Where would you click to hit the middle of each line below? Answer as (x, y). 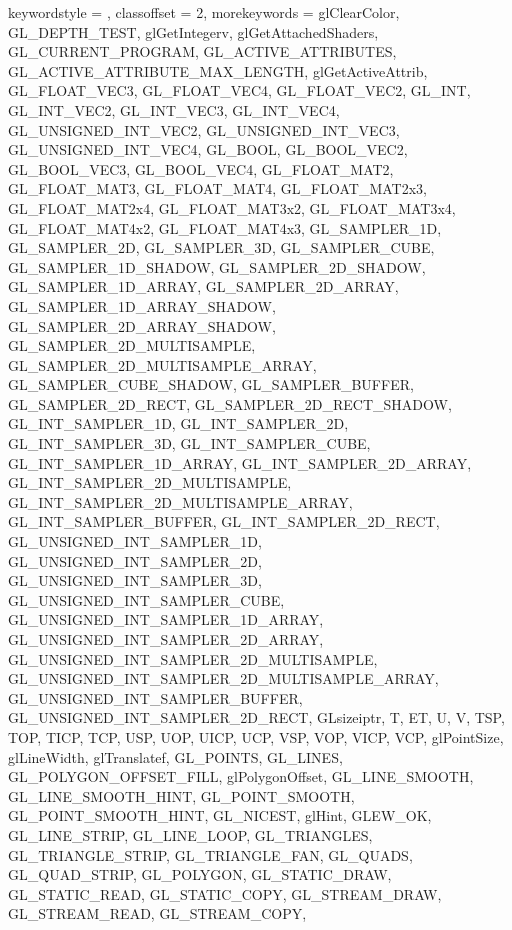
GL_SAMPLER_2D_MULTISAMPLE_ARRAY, (162, 364)
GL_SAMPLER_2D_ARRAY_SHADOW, (142, 325)
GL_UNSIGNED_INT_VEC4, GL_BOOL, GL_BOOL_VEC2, (208, 149)
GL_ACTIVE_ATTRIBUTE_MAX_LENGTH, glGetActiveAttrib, (218, 70)
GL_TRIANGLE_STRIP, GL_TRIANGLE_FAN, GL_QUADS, (210, 854)
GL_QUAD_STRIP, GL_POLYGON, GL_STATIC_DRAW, (200, 874)
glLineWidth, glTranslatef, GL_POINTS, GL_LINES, (175, 756)
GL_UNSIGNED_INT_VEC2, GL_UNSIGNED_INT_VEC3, (204, 129)
